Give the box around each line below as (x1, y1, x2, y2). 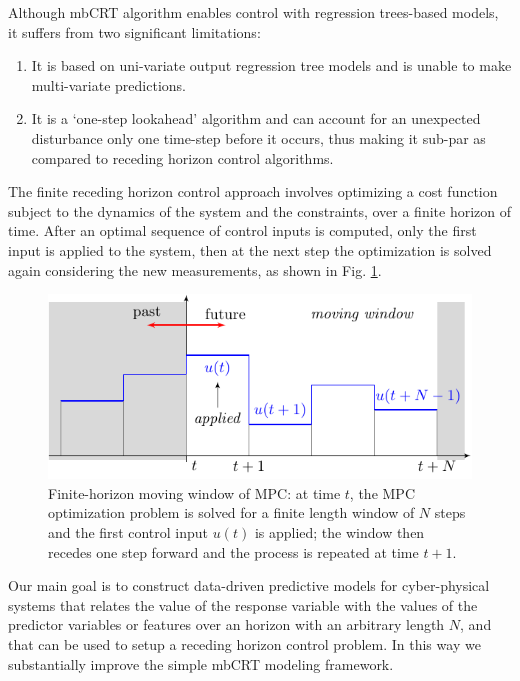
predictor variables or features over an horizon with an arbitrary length (8, 614, 445, 635)
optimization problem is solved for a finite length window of (48, 502, 415, 523)
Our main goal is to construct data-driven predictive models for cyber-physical (8, 575, 490, 596)
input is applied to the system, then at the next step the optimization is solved (8, 239, 492, 260)
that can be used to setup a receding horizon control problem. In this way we (8, 633, 481, 654)
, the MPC (349, 482, 415, 503)
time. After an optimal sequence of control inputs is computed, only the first (8, 220, 477, 241)
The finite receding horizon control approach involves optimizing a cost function (8, 181, 498, 202)
